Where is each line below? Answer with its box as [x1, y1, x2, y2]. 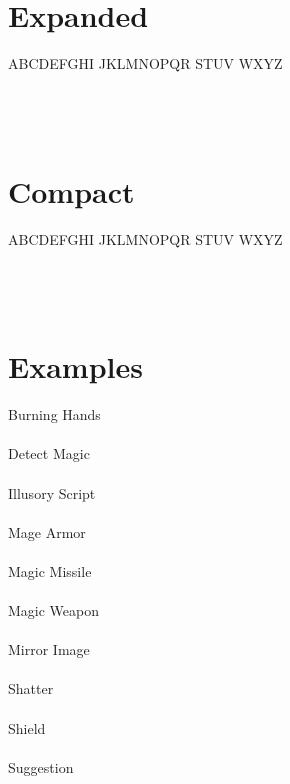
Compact [8, 170, 135, 211]
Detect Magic [8, 443, 90, 464]
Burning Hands [8, 404, 101, 425]
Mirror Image [8, 639, 90, 660]
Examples [8, 346, 143, 387]
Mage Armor [8, 521, 86, 542]
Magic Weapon [8, 600, 100, 621]
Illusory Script [8, 482, 96, 503]
